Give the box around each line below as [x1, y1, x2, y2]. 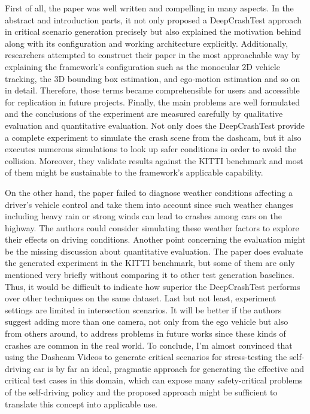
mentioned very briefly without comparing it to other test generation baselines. [5, 268, 294, 281]
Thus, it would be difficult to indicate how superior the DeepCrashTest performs [5, 280, 300, 292]
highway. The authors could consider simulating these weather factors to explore [5, 221, 299, 234]
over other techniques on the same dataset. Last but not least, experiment [5, 292, 276, 304]
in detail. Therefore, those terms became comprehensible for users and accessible [5, 84, 300, 96]
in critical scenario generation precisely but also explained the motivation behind [5, 25, 302, 38]
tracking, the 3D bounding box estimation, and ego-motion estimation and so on [5, 72, 300, 84]
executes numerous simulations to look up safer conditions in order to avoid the [5, 143, 297, 155]
